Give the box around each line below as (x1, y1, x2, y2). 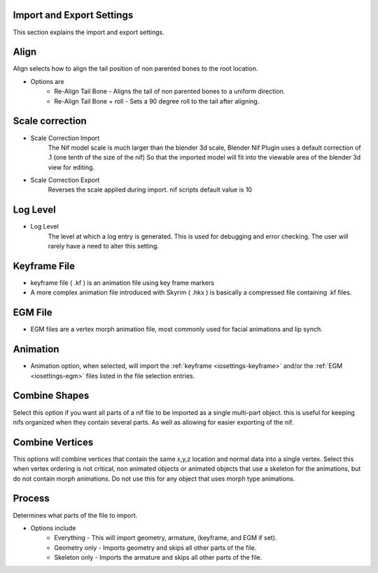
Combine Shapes (13, 390, 90, 402)
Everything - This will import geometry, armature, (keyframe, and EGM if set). (54, 534, 277, 542)
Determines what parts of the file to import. (13, 511, 138, 519)
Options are (30, 77, 64, 85)
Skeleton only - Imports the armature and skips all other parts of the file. (54, 553, 262, 562)
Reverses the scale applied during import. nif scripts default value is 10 (48, 185, 252, 194)
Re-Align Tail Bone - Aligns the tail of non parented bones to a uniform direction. (54, 87, 286, 96)
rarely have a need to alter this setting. (48, 242, 159, 250)
